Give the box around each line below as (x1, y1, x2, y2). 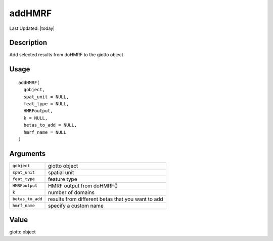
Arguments (9, 149, 46, 158)
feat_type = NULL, (23, 101, 69, 107)
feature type (48, 175, 77, 182)
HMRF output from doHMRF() (48, 182, 118, 189)
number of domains (48, 189, 95, 196)
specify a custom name (48, 202, 104, 209)
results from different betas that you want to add (48, 195, 164, 203)
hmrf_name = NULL (23, 129, 67, 135)
